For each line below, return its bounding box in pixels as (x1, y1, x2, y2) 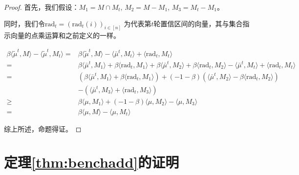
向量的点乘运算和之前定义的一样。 (10, 30, 120, 40)
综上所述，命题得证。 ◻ (4, 123, 82, 134)
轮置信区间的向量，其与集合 (153, 18, 243, 28)
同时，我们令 (4, 18, 45, 28)
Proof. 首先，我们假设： (4, 2, 79, 12)
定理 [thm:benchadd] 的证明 (4, 152, 179, 172)
